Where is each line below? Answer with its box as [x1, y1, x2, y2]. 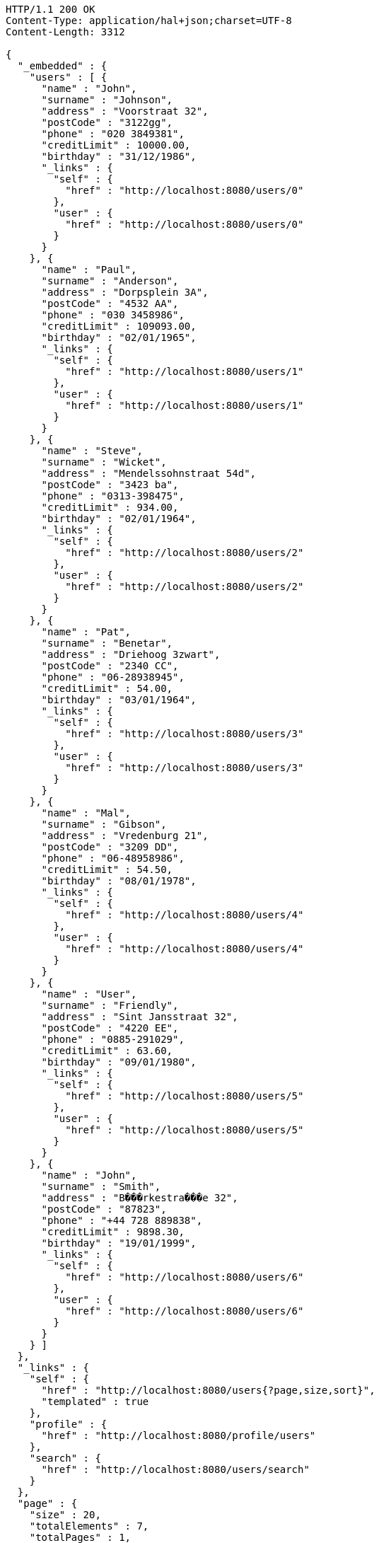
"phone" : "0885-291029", [41, 1034, 185, 1045]
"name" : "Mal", [41, 807, 132, 819]
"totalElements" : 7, [29, 1520, 149, 1532]
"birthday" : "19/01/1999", [41, 1237, 197, 1249]
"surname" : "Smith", [41, 1181, 161, 1192]
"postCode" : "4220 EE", [41, 1022, 179, 1034]
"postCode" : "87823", [41, 1203, 167, 1215]
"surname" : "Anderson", [41, 275, 179, 287]
